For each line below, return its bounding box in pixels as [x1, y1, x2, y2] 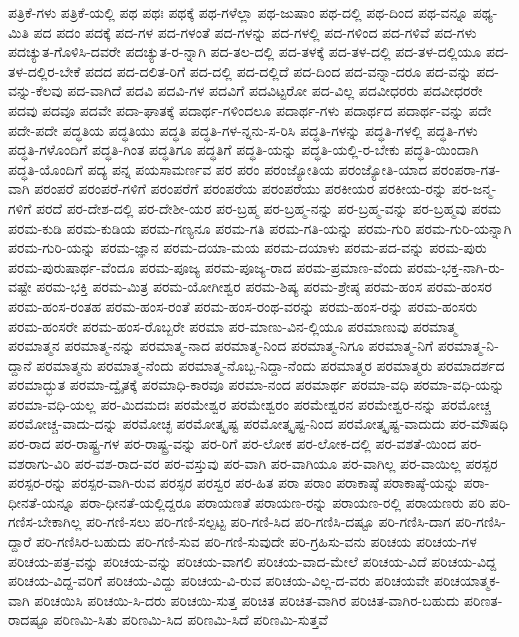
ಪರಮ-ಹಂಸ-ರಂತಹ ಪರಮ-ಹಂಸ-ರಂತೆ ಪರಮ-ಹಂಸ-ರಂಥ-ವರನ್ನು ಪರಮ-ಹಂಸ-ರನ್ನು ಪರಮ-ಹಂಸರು [8, 295, 478, 316]
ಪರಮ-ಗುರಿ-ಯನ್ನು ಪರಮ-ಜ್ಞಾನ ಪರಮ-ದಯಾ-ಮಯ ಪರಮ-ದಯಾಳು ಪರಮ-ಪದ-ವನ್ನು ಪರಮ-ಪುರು [8, 237, 487, 258]
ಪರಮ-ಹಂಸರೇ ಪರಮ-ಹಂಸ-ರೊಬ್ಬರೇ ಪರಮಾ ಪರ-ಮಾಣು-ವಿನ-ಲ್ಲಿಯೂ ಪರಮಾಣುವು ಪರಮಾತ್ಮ [8, 315, 457, 336]
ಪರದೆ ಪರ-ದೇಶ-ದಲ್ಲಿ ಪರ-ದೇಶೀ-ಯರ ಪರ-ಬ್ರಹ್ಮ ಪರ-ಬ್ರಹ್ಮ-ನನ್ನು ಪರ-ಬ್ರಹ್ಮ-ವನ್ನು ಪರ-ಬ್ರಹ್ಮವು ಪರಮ [35, 197, 502, 218]
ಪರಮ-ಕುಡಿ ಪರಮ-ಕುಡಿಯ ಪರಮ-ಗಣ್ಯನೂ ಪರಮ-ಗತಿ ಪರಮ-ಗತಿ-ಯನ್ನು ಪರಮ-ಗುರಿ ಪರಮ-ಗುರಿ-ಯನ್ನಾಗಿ [8, 217, 512, 238]
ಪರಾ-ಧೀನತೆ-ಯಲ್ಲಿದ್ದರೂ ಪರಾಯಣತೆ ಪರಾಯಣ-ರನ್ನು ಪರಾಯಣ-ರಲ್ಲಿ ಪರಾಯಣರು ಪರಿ [79, 491, 485, 512]
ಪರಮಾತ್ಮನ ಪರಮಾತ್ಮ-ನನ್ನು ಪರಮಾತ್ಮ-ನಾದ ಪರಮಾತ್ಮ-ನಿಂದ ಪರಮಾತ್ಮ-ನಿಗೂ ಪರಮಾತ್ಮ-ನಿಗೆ [8, 335, 434, 356]
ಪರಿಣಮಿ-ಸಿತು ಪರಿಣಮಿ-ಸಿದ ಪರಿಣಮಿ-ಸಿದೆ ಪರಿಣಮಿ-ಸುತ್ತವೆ [53, 609, 328, 630]
